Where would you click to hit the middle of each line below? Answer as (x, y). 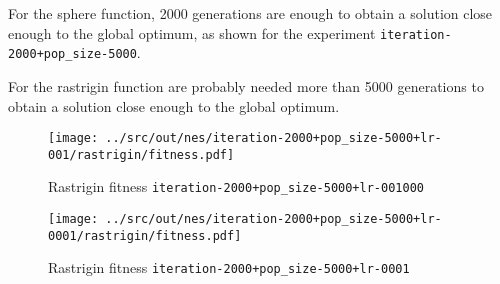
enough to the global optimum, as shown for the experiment (192, 32)
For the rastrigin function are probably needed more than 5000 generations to (246, 85)
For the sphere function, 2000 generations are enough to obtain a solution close (250, 13)
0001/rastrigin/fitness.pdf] (145, 235)
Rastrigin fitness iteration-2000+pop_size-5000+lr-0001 (229, 267)
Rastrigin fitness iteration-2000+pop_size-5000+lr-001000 (236, 186)
